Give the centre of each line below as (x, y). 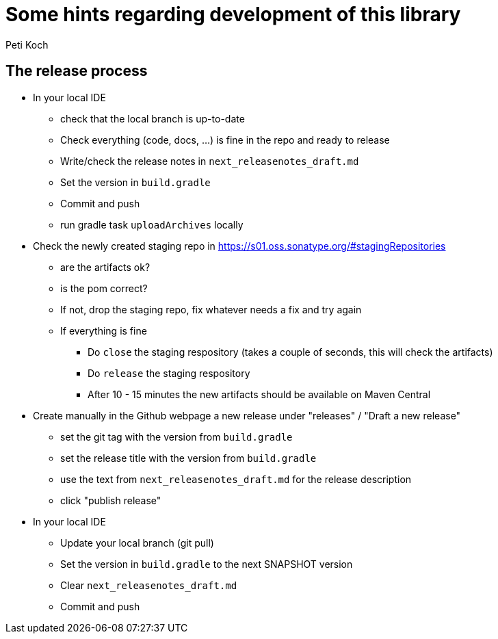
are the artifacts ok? (105, 267)
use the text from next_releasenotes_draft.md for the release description (236, 479)
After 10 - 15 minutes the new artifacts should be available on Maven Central (259, 394)
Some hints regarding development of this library (233, 14)
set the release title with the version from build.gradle (188, 458)
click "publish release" (111, 500)
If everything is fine (104, 330)
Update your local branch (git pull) (137, 543)
